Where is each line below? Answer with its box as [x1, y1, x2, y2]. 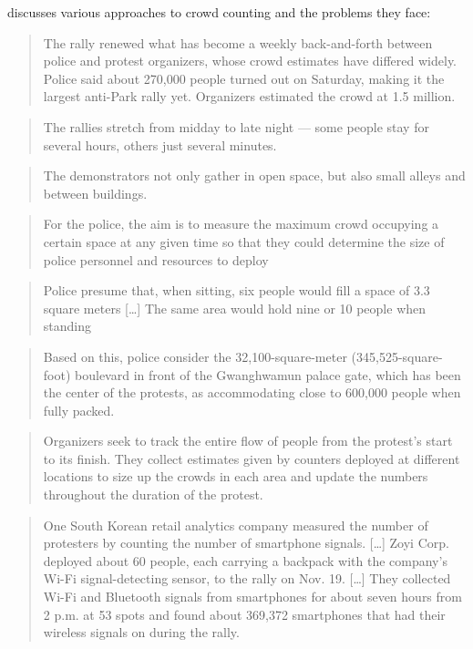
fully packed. [43, 400, 115, 419]
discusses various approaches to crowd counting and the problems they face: [7, 3, 431, 21]
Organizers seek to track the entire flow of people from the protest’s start [43, 431, 453, 450]
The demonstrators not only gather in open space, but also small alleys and [43, 166, 466, 185]
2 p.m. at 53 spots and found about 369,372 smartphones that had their [43, 604, 446, 623]
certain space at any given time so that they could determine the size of [43, 232, 445, 251]
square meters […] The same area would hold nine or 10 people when [43, 298, 427, 317]
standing [43, 316, 92, 335]
